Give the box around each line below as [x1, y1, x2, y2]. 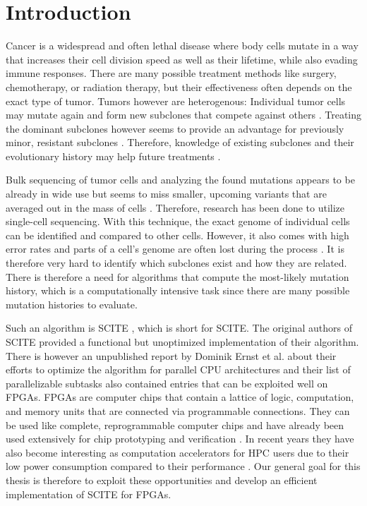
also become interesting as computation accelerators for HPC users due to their [6, 445, 349, 459]
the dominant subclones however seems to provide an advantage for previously [6, 121, 344, 135]
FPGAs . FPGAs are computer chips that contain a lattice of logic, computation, [6, 390, 354, 404]
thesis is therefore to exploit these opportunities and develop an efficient [6, 472, 318, 487]
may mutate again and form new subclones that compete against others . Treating [6, 107, 362, 122]
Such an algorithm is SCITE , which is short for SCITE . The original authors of [6, 320, 352, 335]
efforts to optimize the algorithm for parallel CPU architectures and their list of [6, 362, 351, 377]
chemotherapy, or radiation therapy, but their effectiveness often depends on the [6, 79, 352, 94]
